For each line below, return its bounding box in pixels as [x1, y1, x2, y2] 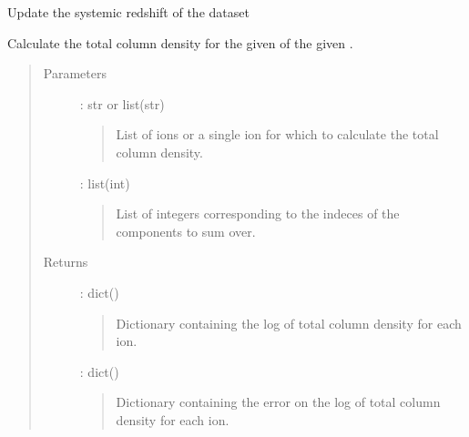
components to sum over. [116, 221, 256, 240]
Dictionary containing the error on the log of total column [116, 392, 441, 412]
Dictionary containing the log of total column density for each [116, 313, 462, 332]
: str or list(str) [79, 94, 165, 113]
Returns [43, 252, 88, 271]
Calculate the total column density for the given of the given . [7, 33, 353, 52]
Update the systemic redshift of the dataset [7, 3, 250, 21]
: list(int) [79, 173, 130, 192]
